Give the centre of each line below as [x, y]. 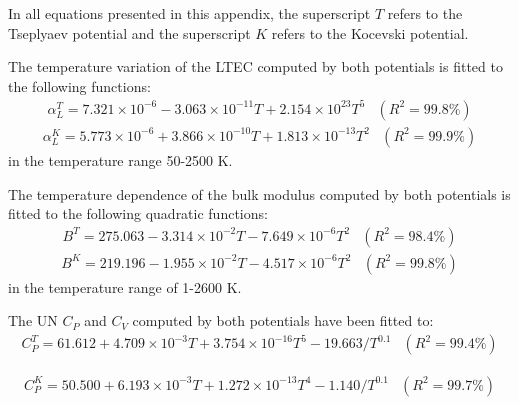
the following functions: [79, 85]
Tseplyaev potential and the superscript [129, 32]
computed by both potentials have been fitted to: [283, 320]
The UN [33, 320]
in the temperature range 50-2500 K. [120, 159]
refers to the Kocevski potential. [370, 32]
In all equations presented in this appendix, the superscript [189, 13]
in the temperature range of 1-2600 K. [125, 286]
